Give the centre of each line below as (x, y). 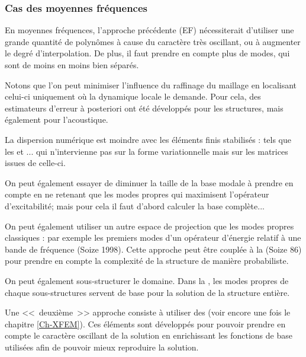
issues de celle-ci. (35, 163)
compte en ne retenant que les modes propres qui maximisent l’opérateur (137, 194)
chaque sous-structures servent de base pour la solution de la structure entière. (147, 292)
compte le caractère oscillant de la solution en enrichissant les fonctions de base (149, 335)
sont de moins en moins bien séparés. (72, 65)
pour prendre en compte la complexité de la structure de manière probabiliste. (147, 261)
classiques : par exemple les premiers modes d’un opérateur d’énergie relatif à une (153, 238)
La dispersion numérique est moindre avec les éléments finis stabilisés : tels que (148, 139)
